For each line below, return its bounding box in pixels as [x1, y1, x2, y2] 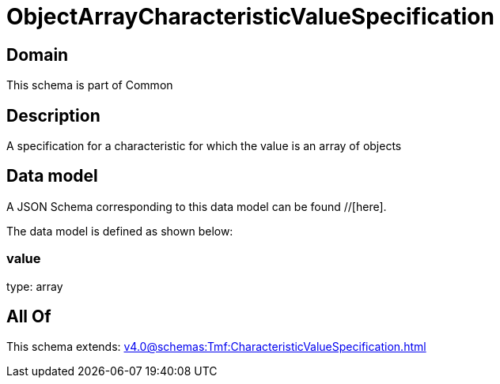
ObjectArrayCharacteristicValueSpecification [6, 3, 494, 30]
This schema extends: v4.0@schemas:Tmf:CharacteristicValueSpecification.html [6, 340, 426, 354]
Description [6, 105, 100, 126]
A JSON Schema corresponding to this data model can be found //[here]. [6, 199, 387, 213]
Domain [6, 44, 69, 65]
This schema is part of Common [6, 78, 173, 92]
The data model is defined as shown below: [6, 224, 233, 238]
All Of [6, 307, 51, 327]
